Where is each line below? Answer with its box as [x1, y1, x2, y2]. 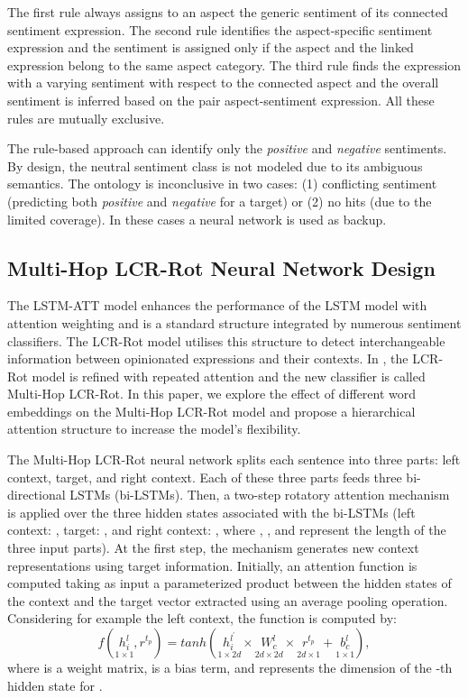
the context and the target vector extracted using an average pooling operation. [7, 591, 448, 610]
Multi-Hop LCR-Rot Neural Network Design [7, 253, 436, 281]
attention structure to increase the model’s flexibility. [7, 419, 301, 438]
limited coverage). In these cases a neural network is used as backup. [7, 209, 387, 228]
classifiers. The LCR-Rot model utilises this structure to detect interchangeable [7, 331, 445, 350]
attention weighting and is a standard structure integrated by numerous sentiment [7, 313, 462, 332]
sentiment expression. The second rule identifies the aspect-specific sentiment [7, 20, 433, 39]
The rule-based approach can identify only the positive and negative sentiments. [7, 139, 447, 158]
